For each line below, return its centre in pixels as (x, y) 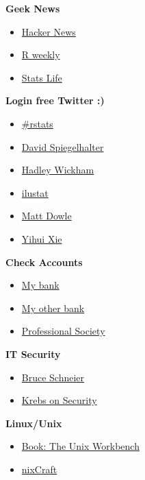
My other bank (53, 308)
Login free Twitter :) (55, 100)
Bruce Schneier (53, 377)
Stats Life (42, 77)
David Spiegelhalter (63, 146)
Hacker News (49, 31)
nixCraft (39, 469)
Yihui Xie (42, 238)
